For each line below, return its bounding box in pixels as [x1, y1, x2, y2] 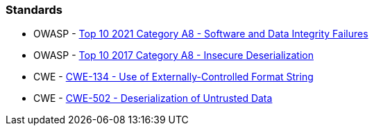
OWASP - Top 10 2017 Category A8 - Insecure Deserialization [33, 49, 314, 62]
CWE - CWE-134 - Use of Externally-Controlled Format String [33, 71, 314, 83]
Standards [6, 3, 63, 17]
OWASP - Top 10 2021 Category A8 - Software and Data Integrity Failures [33, 28, 368, 40]
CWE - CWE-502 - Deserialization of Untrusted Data [33, 92, 273, 105]
